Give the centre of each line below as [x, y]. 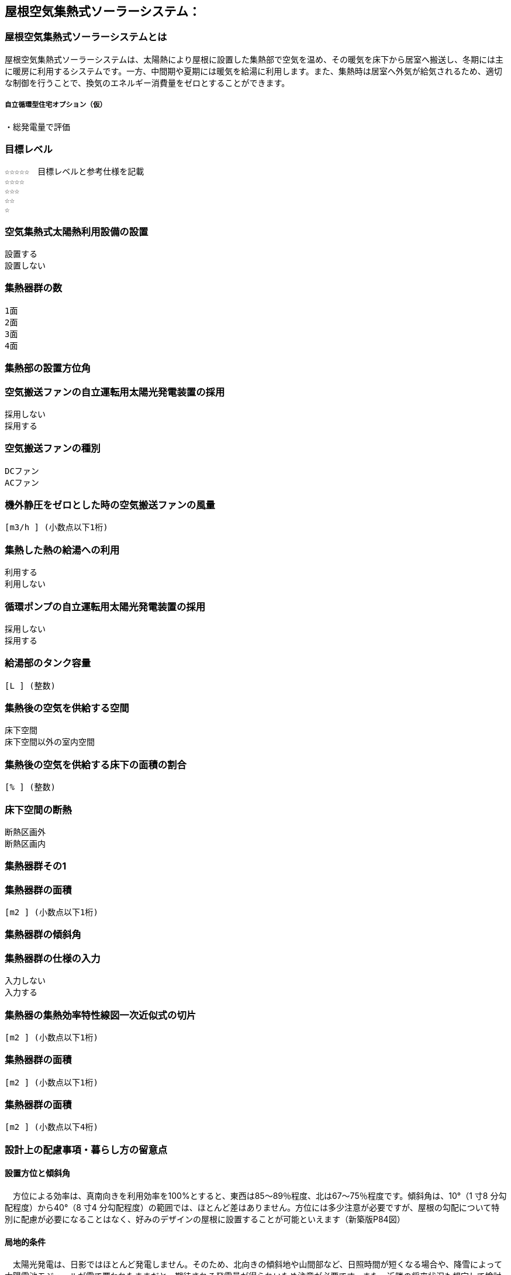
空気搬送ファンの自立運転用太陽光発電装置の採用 [115, 392]
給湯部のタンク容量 [48, 663]
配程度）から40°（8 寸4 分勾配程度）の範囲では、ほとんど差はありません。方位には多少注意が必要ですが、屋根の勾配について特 [252, 1208]
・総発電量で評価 [37, 127]
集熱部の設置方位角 [48, 368]
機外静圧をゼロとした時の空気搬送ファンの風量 [110, 505]
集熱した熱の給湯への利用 [62, 550]
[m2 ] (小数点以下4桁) [51, 1127]
